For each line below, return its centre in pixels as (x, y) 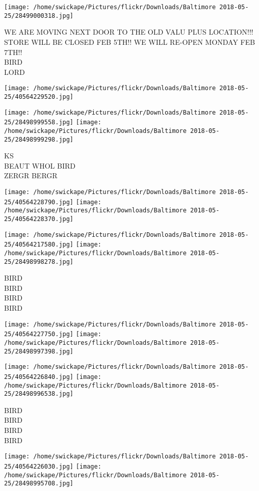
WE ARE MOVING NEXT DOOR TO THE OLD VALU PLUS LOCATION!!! (129, 32)
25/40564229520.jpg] (39, 97)
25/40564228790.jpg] (39, 202)
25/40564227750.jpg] (39, 334)
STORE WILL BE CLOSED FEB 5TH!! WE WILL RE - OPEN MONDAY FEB (130, 42)
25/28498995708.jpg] (39, 484)
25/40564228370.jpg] (39, 219)
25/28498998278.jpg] (39, 262)
